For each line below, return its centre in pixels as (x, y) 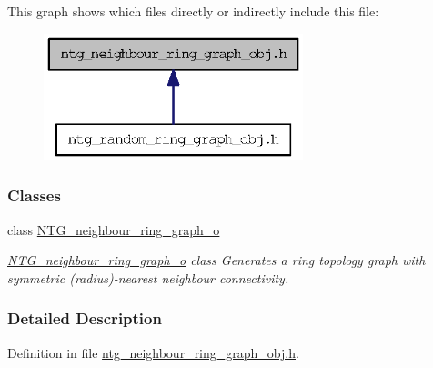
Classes (34, 195)
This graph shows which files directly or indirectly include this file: (193, 11)
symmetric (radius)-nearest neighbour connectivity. (148, 277)
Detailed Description (85, 318)
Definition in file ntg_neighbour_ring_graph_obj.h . (153, 352)
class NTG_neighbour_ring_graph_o (114, 229)
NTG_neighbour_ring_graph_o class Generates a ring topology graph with (216, 260)
